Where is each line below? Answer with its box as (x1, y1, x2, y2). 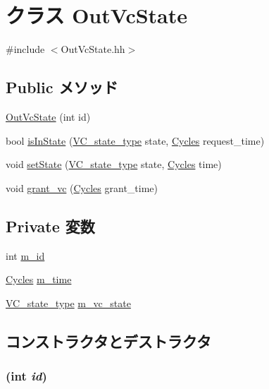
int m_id (6, 248, 45, 263)
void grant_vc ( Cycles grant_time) (6, 180, 158, 195)
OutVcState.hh (61, 42, 125, 56)
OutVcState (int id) (6, 109, 91, 124)
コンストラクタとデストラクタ (6, 330, 211, 352)
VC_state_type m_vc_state (6, 295, 131, 310)
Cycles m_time (6, 272, 72, 287)
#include (6, 42, 45, 56)
